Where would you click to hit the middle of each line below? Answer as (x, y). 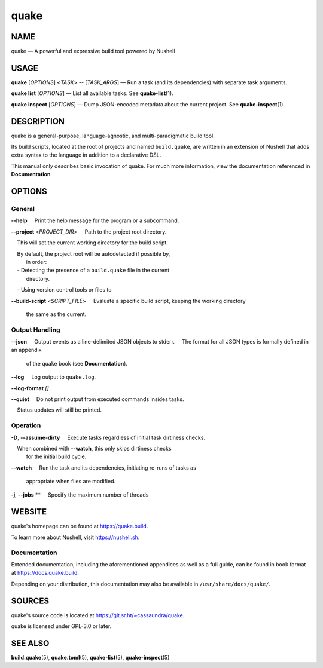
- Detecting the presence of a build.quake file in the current (93, 270)
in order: (36, 262)
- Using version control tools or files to (64, 290)
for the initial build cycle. (56, 456)
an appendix (26, 350)
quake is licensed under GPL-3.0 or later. (61, 626)
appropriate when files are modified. (71, 482)
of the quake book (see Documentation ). (77, 363)
